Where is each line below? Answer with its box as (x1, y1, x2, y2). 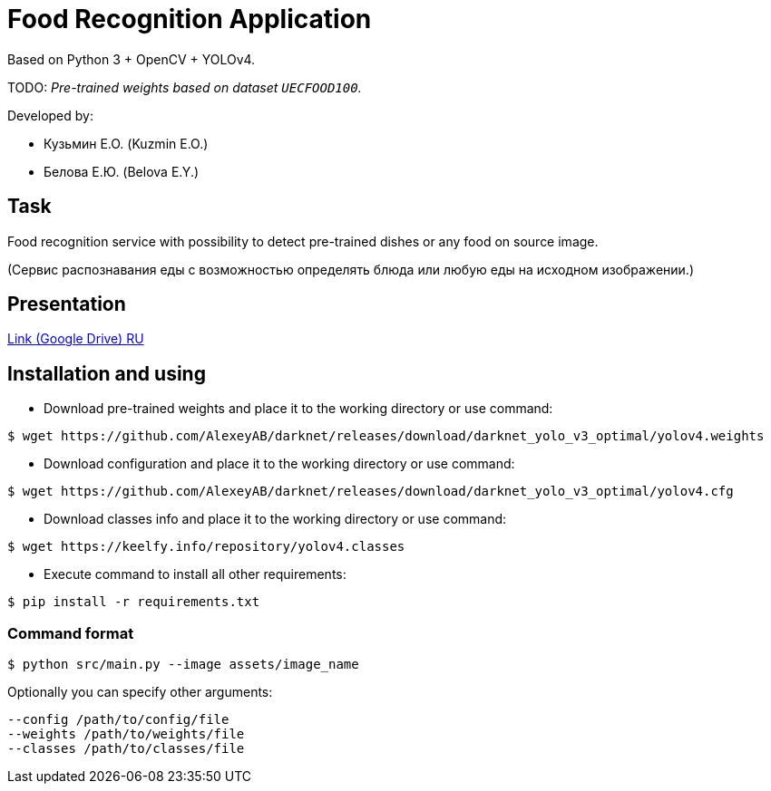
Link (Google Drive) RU (7, 331, 144, 347)
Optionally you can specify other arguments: (7, 684, 273, 700)
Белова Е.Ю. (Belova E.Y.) (44, 163, 200, 179)
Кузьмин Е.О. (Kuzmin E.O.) (44, 135, 209, 151)
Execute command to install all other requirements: (44, 566, 346, 583)
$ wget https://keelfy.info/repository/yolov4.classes (7, 539, 405, 555)
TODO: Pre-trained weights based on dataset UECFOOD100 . (7, 79, 362, 95)
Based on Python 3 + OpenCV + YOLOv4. (7, 51, 256, 67)
